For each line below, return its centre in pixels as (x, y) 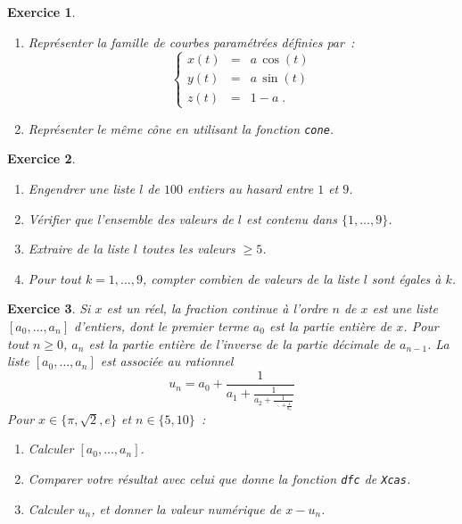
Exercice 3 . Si (49, 308)
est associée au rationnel (167, 361)
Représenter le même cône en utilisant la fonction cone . (181, 128)
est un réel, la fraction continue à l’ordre (217, 308)
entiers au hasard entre (250, 189)
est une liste (405, 308)
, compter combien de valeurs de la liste (251, 278)
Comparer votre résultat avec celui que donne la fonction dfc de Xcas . (219, 479)
